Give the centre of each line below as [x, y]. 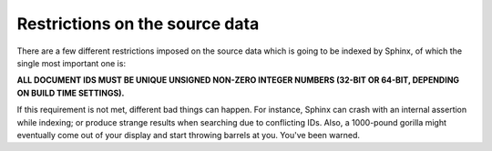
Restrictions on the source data [138, 24]
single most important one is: [72, 63]
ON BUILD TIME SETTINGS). [71, 93]
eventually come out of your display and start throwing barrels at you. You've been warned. [188, 135]
